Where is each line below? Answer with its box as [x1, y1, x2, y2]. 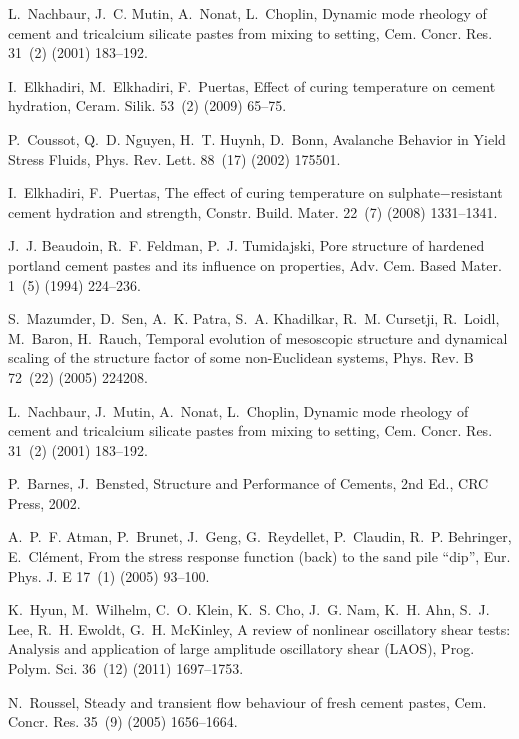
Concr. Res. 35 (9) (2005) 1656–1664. [8, 711, 238, 732]
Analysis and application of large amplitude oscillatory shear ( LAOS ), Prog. [8, 638, 475, 659]
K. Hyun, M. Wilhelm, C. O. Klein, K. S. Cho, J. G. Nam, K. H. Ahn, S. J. [8, 599, 490, 620]
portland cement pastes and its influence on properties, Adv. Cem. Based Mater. [8, 254, 502, 275]
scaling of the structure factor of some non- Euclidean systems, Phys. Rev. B [8, 347, 474, 368]
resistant [450, 182, 503, 203]
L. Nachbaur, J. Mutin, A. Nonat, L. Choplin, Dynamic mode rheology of [8, 400, 469, 421]
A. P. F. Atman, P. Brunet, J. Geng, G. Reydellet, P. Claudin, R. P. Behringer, [8, 526, 512, 547]
